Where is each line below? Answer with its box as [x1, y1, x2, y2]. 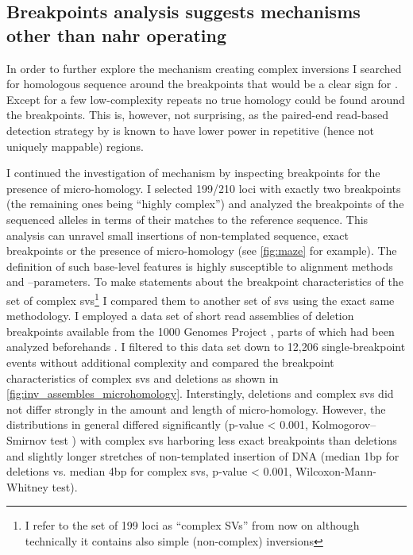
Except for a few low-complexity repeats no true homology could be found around [6, 91, 405, 107]
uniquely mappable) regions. [6, 137, 144, 154]
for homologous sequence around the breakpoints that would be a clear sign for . [6, 75, 398, 92]
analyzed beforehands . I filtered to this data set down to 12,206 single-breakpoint [6, 338, 406, 355]
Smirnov [6, 431, 47, 448]
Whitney [6, 478, 48, 495]
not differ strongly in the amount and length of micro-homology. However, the [6, 400, 386, 417]
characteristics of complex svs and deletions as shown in [6, 369, 279, 386]
